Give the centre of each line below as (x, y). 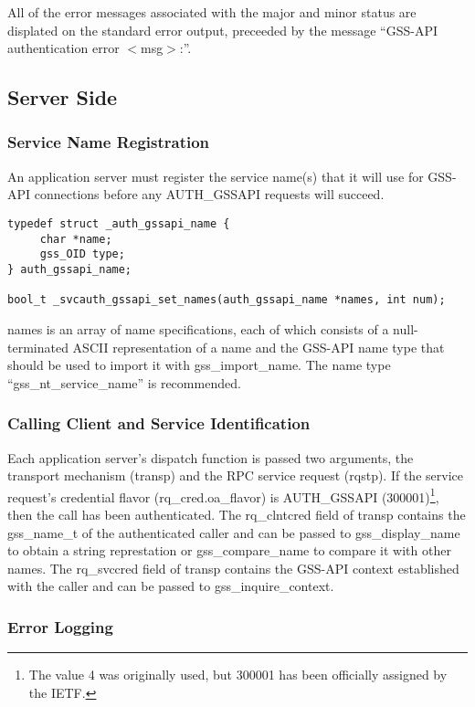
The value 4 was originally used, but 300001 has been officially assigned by (238, 675)
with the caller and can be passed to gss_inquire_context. (171, 586)
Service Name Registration (109, 142)
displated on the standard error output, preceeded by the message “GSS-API (222, 30)
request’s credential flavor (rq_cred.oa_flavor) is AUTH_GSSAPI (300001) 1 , (223, 495)
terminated (38, 347)
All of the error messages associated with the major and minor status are (212, 12)
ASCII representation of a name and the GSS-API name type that (259, 347)
